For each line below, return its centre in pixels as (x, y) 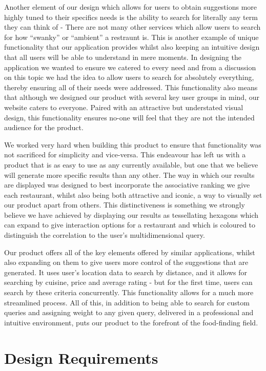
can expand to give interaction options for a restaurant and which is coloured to (130, 225)
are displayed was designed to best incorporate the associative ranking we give (127, 185)
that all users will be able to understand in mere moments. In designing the (123, 57)
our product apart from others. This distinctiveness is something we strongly (125, 205)
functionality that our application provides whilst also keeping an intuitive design (132, 47)
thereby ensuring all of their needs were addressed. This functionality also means (131, 87)
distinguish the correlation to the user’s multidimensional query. (105, 235)
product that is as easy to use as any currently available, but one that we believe (131, 164)
